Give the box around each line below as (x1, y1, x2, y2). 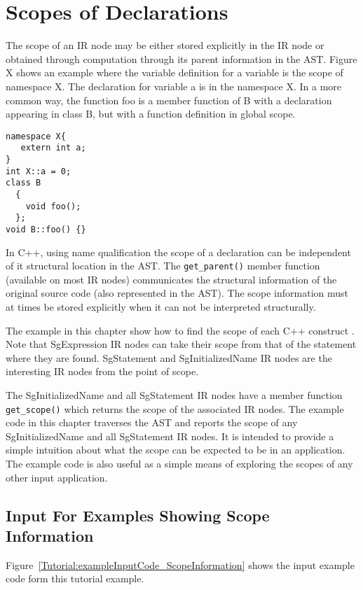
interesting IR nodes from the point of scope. (6, 364, 199, 379)
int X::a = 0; (6, 166, 71, 176)
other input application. (6, 470, 108, 484)
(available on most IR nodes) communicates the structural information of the (6, 272, 337, 286)
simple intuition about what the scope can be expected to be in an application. (6, 442, 345, 457)
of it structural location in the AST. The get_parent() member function (6, 258, 320, 273)
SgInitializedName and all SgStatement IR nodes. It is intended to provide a (6, 428, 334, 443)
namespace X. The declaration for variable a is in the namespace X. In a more (6, 78, 342, 93)
